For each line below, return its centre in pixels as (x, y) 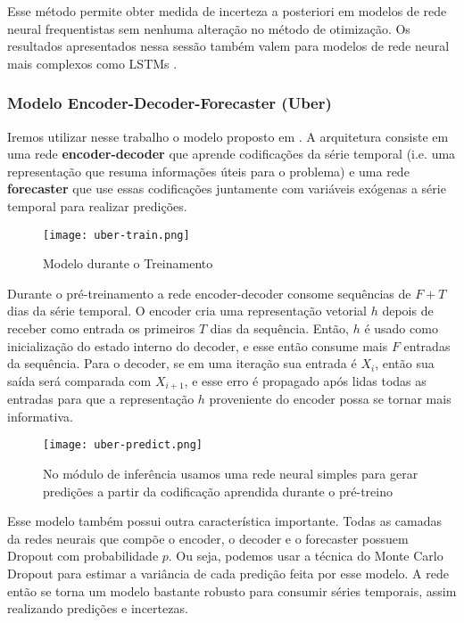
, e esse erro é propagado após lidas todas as (305, 380)
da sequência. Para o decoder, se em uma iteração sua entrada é (182, 363)
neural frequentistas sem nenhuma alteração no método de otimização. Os (209, 28)
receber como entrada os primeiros (101, 328)
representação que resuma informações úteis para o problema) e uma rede (208, 171)
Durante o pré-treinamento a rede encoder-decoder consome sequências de (209, 293)
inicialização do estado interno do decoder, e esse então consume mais (198, 345)
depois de (408, 311)
